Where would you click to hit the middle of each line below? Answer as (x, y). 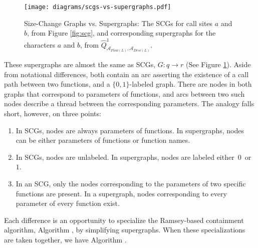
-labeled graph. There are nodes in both (191, 84)
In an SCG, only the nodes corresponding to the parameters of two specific (131, 183)
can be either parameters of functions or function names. (103, 140)
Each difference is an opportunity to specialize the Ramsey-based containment (124, 220)
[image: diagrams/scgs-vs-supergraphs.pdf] (98, 7)
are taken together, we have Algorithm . (65, 239)
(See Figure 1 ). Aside (218, 64)
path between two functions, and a (57, 84)
